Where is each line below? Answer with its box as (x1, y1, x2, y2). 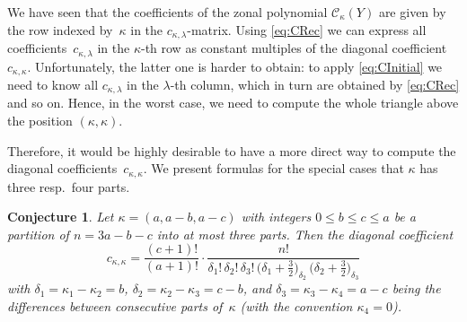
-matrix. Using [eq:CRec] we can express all (187, 20, 427, 39)
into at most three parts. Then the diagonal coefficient (156, 224, 454, 243)
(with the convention (240, 296, 353, 315)
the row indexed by (7, 20, 113, 39)
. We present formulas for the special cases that (143, 159, 404, 178)
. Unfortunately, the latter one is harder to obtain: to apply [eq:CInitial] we (27, 57, 443, 75)
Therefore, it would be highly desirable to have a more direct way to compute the (7, 141, 456, 160)
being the (392, 279, 441, 298)
